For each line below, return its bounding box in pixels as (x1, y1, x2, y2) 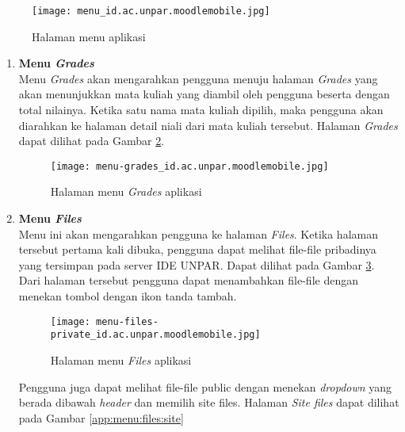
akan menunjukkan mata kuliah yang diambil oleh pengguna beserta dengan (18, 86, 390, 102)
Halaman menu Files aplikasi (50, 351, 192, 368)
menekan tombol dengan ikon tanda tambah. (18, 288, 237, 304)
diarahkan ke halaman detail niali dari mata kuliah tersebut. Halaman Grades (18, 117, 398, 133)
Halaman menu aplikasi (32, 28, 146, 44)
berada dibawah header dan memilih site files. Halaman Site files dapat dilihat (18, 394, 399, 411)
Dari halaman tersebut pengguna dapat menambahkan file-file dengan (18, 272, 358, 289)
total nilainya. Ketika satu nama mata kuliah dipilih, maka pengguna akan (18, 101, 384, 118)
